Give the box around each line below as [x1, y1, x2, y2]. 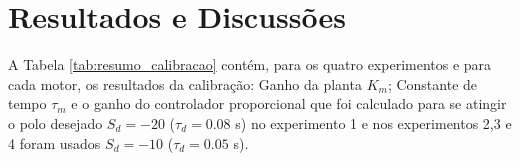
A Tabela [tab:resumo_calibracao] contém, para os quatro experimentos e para [8, 54, 492, 75]
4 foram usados [8, 132, 101, 153]
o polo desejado [8, 112, 103, 133]
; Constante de [387, 73, 478, 94]
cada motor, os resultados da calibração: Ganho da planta [8, 73, 362, 94]
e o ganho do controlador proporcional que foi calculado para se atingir [71, 93, 507, 114]
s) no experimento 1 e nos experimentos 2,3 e [235, 112, 512, 133]
